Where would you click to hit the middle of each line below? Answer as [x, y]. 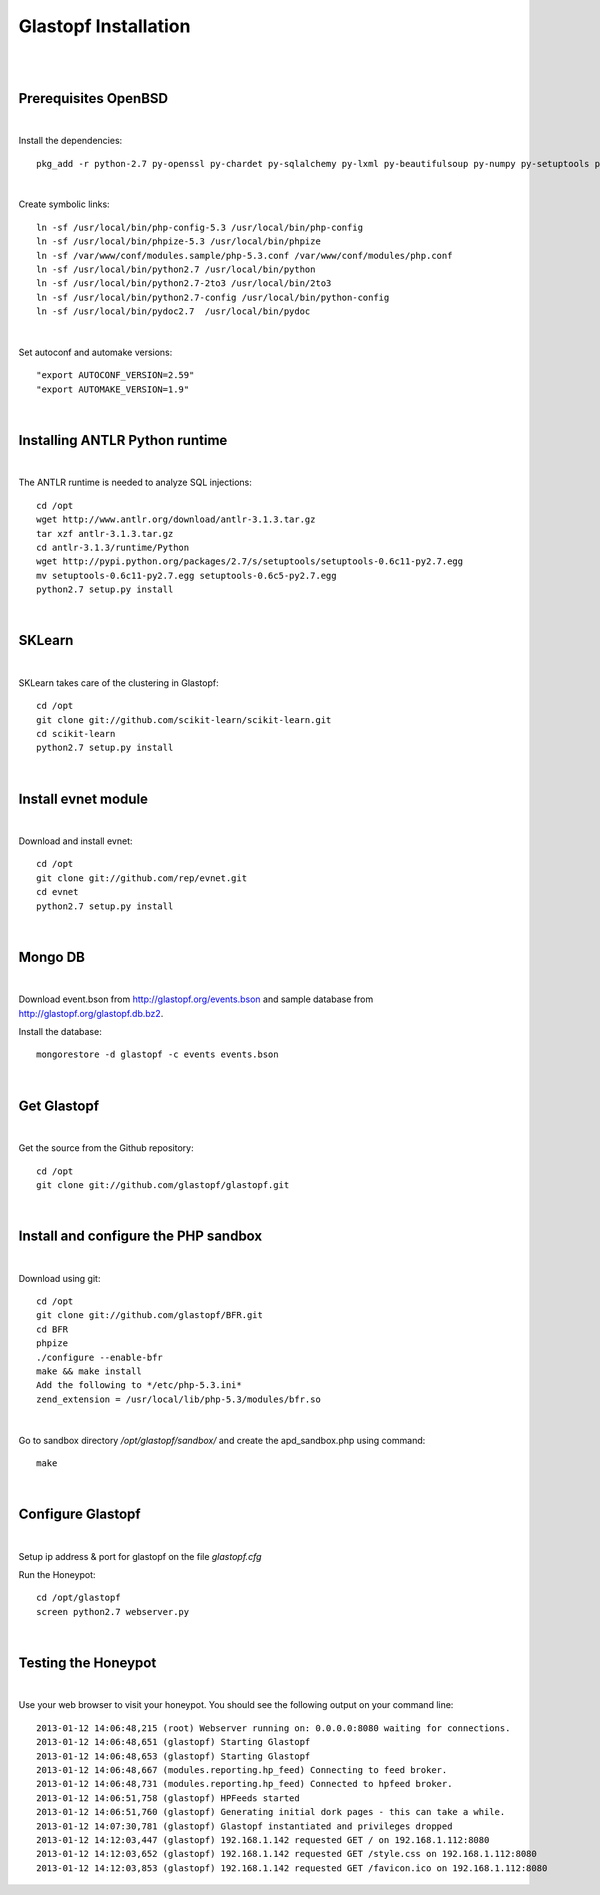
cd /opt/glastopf [78, 1598]
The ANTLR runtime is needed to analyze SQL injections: [135, 482]
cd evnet [57, 892]
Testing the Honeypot [87, 1663]
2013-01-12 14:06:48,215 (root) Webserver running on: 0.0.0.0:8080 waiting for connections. [273, 1728]
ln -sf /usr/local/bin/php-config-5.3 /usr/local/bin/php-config [200, 227]
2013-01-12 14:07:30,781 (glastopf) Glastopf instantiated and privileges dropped [244, 1826]
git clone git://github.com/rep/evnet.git [142, 878]
